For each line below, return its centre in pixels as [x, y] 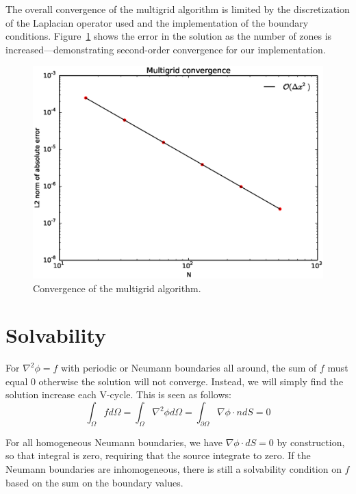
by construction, [311, 442]
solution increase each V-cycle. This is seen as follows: [118, 394]
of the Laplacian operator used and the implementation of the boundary [157, 22]
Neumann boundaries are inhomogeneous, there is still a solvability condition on [174, 469]
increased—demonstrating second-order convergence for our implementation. [166, 49]
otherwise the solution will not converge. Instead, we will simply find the [191, 381]
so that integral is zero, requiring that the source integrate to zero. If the [158, 455]
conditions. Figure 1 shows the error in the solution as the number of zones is [169, 36]
